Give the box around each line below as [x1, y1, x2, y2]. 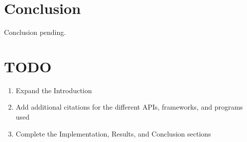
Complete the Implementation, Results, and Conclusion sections [15, 128, 211, 139]
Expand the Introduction [15, 85, 92, 95]
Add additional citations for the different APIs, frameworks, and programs [15, 102, 243, 112]
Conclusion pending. [4, 27, 66, 37]
